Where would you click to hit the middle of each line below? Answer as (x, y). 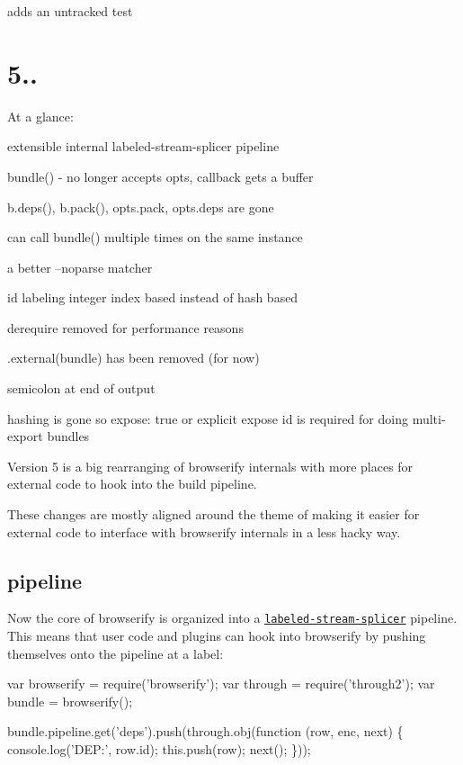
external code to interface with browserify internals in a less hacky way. (204, 531)
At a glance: (40, 116)
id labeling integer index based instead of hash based (153, 297)
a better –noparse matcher (80, 267)
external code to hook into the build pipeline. (132, 484)
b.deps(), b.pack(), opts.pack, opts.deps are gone (141, 207)
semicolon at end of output (81, 388)
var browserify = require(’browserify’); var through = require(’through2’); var (221, 684)
